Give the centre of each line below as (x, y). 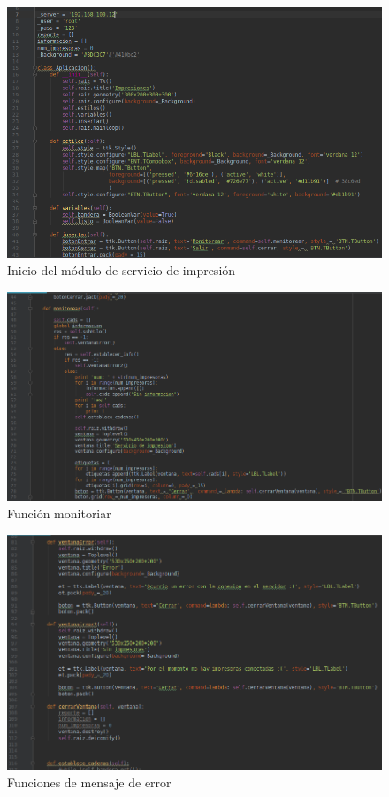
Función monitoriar (59, 513)
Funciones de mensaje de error (89, 782)
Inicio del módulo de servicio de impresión (122, 270)
